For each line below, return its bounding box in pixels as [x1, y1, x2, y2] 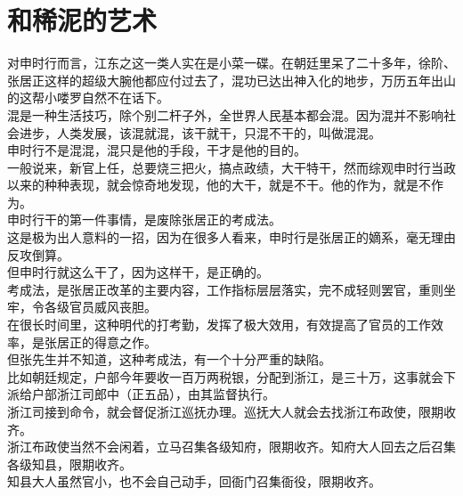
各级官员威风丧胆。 [44, 297, 157, 316]
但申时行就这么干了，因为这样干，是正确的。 [7, 263, 269, 281]
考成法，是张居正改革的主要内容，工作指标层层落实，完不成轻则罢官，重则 [7, 280, 443, 298]
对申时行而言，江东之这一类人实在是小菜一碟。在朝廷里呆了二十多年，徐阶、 [7, 53, 456, 72]
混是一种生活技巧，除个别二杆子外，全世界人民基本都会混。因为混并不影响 [7, 105, 443, 124]
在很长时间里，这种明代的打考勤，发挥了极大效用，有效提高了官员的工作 [7, 315, 431, 334]
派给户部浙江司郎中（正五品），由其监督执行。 [7, 385, 275, 403]
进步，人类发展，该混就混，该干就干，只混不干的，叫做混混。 [19, 123, 381, 142]
